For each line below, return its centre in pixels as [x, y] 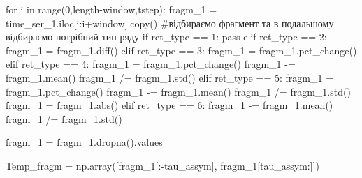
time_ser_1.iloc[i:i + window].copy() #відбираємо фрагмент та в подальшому [170, 23]
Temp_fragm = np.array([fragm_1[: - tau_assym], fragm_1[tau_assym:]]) [162, 165]
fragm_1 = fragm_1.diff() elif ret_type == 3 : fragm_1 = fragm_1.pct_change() [181, 50]
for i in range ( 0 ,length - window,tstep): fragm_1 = [111, 9]
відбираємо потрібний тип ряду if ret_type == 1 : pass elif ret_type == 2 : [166, 37]
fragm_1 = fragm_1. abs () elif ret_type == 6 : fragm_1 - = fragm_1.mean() [169, 105]
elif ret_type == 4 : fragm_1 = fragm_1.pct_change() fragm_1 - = [151, 64]
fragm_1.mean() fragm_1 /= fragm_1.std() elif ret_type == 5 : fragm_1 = [170, 77]
